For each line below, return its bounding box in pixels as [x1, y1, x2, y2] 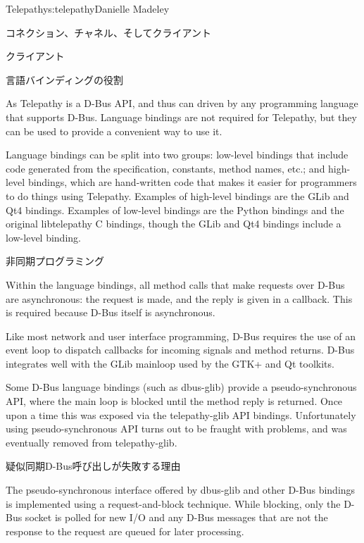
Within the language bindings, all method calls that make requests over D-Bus [6, 277, 345, 292]
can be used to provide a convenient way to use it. [6, 123, 222, 138]
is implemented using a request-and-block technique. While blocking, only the [6, 496, 341, 511]
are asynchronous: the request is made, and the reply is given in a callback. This [6, 291, 353, 306]
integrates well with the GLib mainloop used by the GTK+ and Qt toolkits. [6, 356, 334, 370]
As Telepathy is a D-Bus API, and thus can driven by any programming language [6, 96, 358, 111]
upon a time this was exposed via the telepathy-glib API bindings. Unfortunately [6, 407, 356, 422]
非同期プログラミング [6, 254, 104, 268]
